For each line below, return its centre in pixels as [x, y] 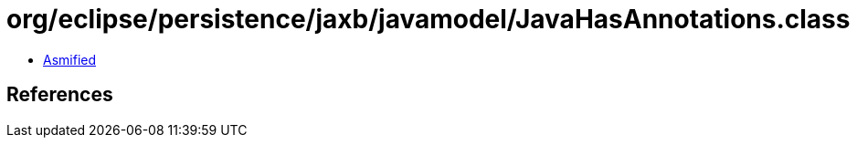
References [60, 95]
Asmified [70, 59]
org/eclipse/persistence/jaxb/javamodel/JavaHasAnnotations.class [428, 19]
